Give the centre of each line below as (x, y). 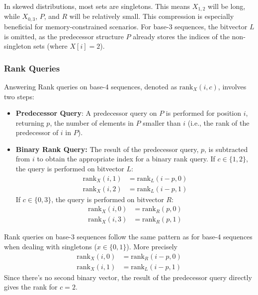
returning (30, 122)
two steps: (19, 96)
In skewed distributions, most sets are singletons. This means (97, 6)
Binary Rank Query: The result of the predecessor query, (107, 149)
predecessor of (37, 132)
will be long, (227, 6)
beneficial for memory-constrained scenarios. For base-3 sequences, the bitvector (126, 26)
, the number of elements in (92, 122)
